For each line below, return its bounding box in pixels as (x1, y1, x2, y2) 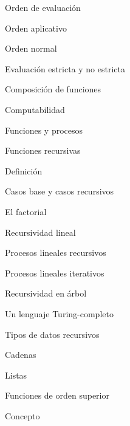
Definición (5, 164, 43, 177)
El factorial (5, 205, 47, 218)
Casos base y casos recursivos (5, 185, 114, 198)
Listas (5, 368, 27, 381)
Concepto (5, 409, 40, 422)
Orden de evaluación (5, 1, 81, 13)
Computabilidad (5, 103, 65, 115)
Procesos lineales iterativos (5, 266, 104, 279)
